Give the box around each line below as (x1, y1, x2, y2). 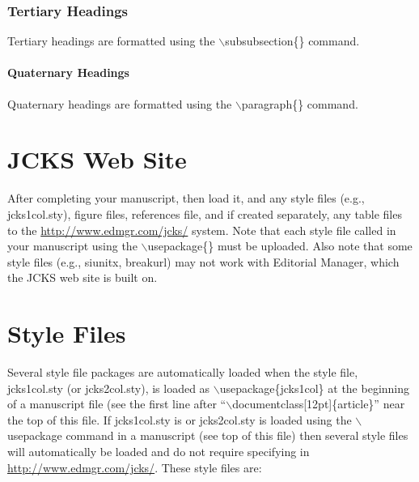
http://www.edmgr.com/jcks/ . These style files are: (7, 459, 262, 476)
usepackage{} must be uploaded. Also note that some (147, 237, 413, 254)
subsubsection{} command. (225, 32, 360, 49)
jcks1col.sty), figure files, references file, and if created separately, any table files (7, 205, 402, 222)
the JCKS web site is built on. (7, 269, 158, 286)
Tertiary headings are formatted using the (7, 32, 215, 49)
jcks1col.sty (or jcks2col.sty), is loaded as (7, 379, 210, 396)
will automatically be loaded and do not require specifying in (7, 442, 310, 459)
